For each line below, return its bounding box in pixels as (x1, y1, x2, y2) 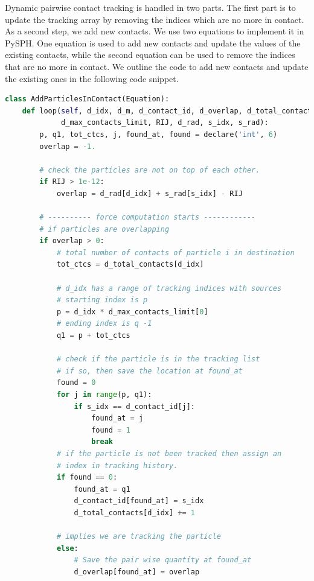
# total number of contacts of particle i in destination (56, 248, 295, 257)
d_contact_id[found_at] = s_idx (74, 497, 204, 506)
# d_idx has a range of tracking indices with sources (56, 284, 282, 293)
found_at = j (91, 414, 144, 423)
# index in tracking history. (56, 461, 178, 470)
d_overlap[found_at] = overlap (74, 567, 200, 576)
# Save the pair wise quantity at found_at (74, 556, 252, 565)
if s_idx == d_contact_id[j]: (74, 402, 196, 411)
